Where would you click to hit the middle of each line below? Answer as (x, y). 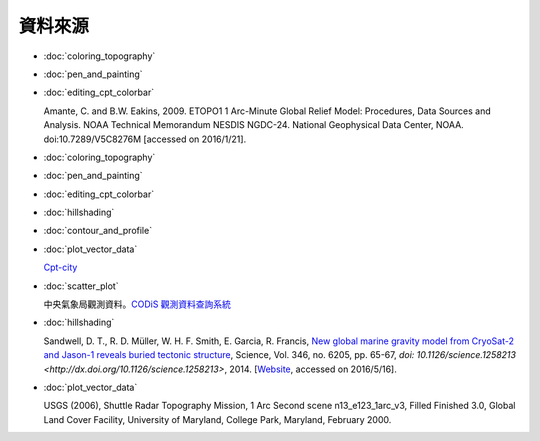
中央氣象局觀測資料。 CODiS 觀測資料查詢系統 (137, 304)
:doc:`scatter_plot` (81, 286)
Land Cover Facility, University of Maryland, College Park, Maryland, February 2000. (217, 419)
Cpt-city (60, 267)
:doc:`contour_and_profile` (98, 231)
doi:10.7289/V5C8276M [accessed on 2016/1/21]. (145, 139)
